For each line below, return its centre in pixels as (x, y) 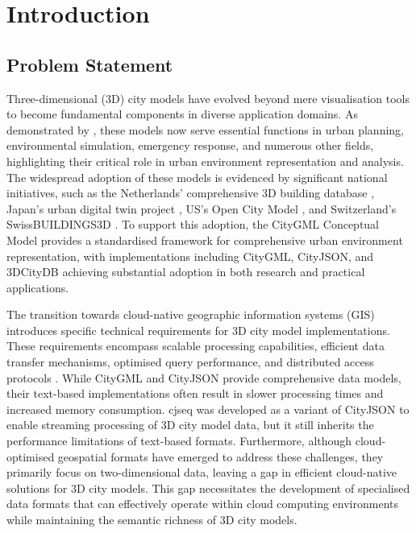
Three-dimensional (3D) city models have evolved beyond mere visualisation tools (208, 98)
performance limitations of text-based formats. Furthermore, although (179, 441)
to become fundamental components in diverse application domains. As (182, 114)
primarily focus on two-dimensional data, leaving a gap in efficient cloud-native (202, 472)
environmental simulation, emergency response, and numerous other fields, (190, 145)
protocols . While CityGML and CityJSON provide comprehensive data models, (204, 377)
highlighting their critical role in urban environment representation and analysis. (205, 161)
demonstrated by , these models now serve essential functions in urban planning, (205, 129)
